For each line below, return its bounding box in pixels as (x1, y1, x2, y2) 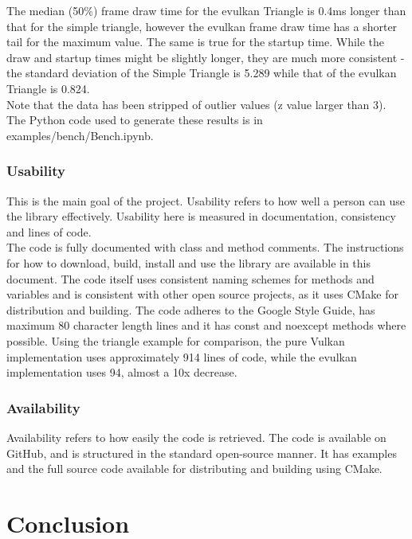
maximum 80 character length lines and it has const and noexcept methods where (6, 317, 406, 334)
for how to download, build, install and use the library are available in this (6, 254, 371, 271)
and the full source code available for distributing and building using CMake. (6, 460, 383, 477)
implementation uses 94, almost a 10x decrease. (6, 364, 237, 381)
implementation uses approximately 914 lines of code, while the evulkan (6, 348, 357, 365)
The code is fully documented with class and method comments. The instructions (6, 239, 404, 256)
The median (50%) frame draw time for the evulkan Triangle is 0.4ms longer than (6, 2, 406, 18)
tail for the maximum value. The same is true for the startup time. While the (6, 33, 385, 50)
